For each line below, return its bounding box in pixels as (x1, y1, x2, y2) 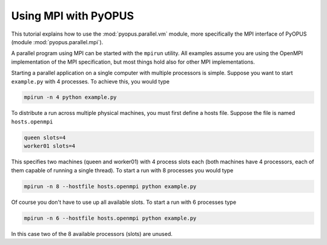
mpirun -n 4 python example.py (24, 94, 117, 101)
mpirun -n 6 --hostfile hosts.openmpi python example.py (24, 215, 197, 221)
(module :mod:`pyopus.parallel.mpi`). (11, 38, 104, 45)
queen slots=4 (24, 134, 66, 141)
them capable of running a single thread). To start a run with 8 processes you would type (11, 166, 234, 174)
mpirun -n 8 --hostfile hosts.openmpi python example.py (24, 183, 197, 190)
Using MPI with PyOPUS (11, 9, 134, 22)
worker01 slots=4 (24, 143, 76, 149)
